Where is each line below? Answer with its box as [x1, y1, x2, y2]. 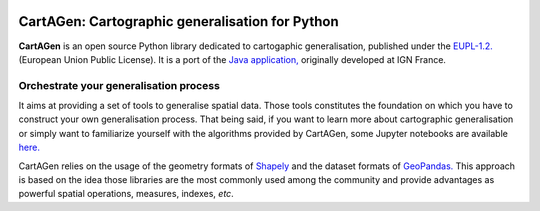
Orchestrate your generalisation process [18, 78, 220, 92]
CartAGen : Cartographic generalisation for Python [18, 13, 339, 30]
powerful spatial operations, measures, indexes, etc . [18, 188, 234, 200]
